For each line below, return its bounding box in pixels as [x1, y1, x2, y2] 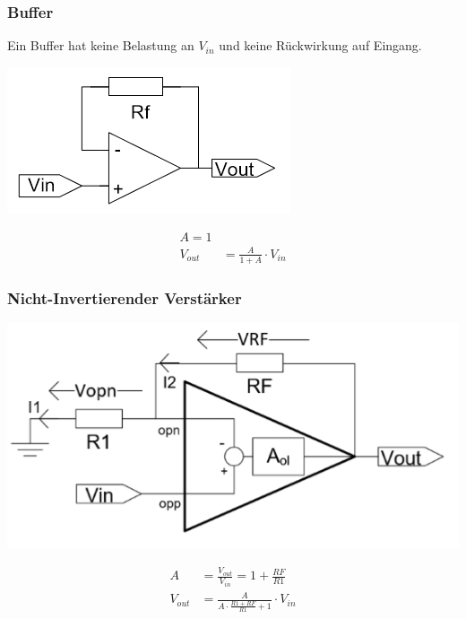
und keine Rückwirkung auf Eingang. [219, 36, 422, 55]
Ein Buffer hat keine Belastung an [7, 36, 194, 55]
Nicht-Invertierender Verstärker [7, 286, 242, 309]
